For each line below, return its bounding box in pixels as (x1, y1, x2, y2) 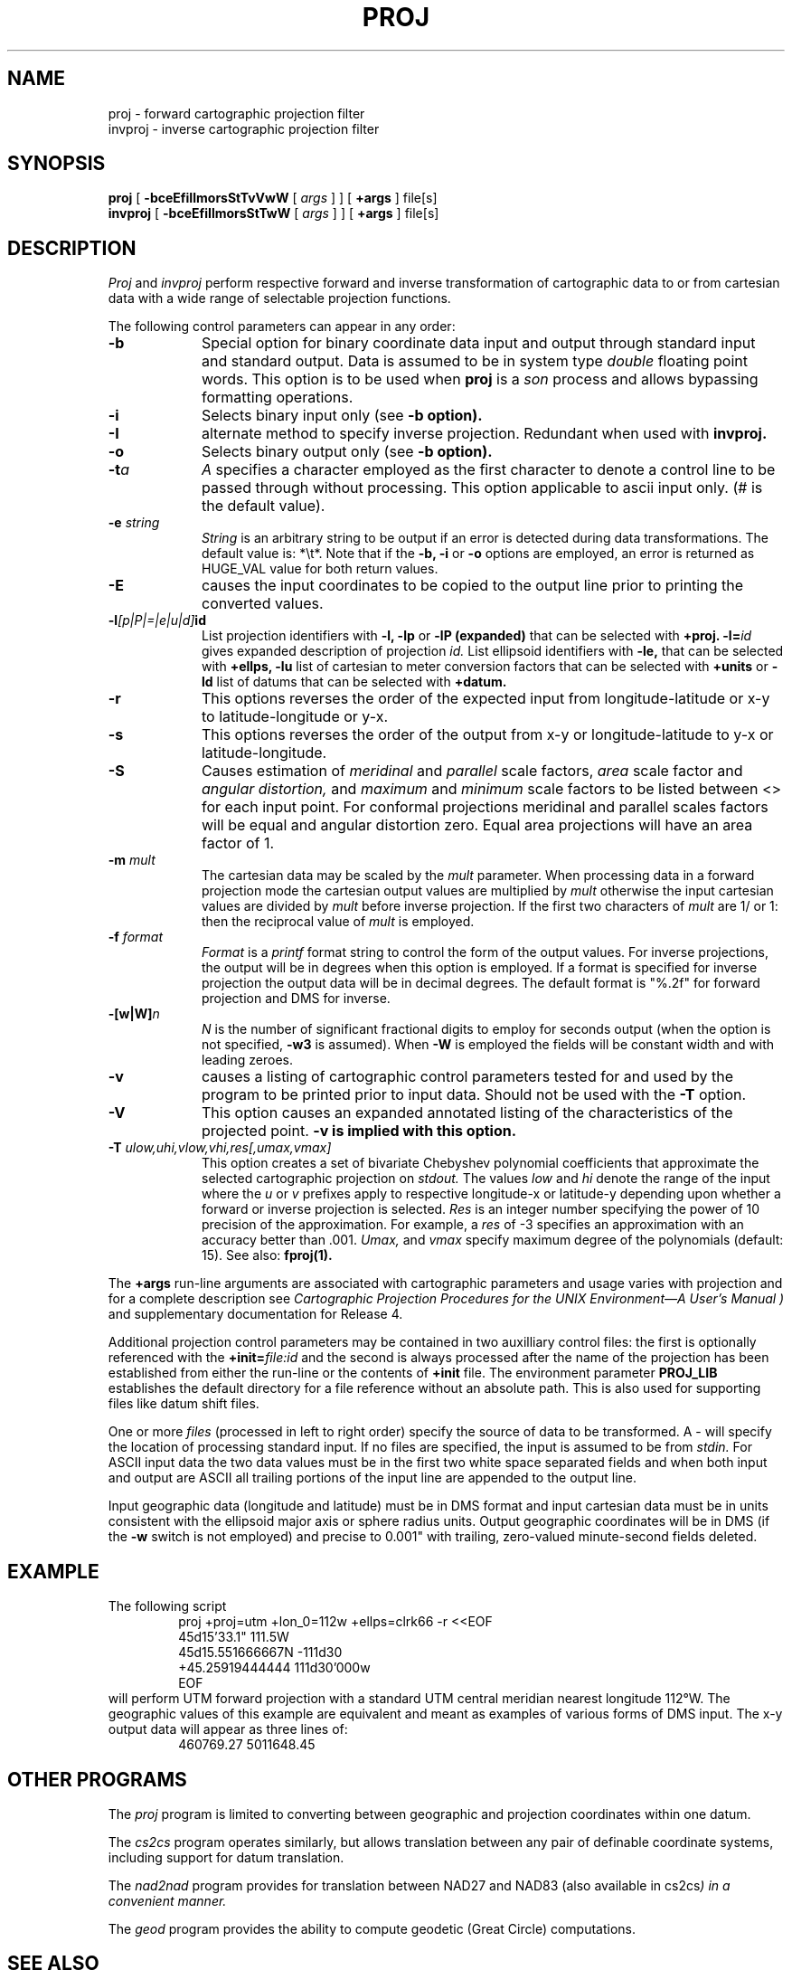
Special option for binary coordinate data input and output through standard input (201, 334, 756, 353)
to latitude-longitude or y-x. (201, 707, 389, 726)
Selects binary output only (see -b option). (201, 442, 493, 461)
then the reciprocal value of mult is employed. (202, 914, 475, 930)
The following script (108, 1598, 227, 1615)
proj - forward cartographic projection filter (108, 105, 365, 121)
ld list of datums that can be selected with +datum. (202, 674, 507, 690)
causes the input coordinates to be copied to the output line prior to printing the (201, 576, 744, 595)
